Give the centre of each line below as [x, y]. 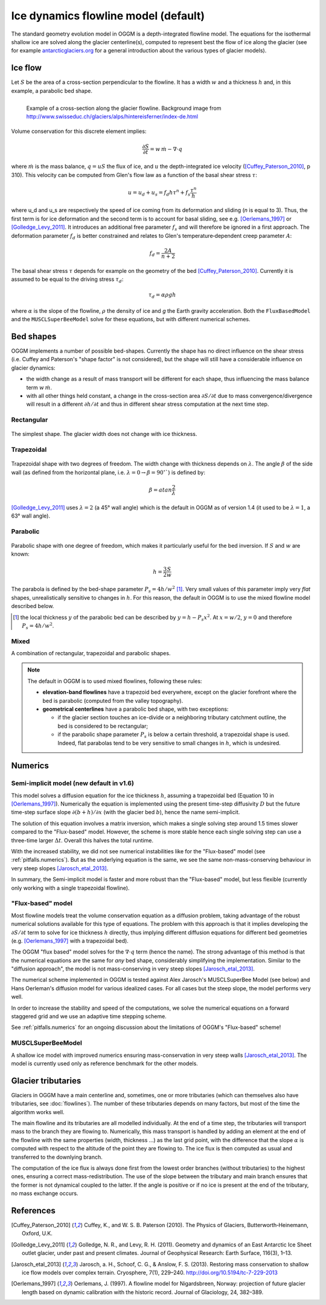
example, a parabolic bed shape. [52, 91]
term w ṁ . [39, 387]
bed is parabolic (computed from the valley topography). [113, 701]
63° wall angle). [31, 516]
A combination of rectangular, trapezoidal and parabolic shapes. [91, 653]
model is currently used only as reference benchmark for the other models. [105, 1063]
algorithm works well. [38, 1112]
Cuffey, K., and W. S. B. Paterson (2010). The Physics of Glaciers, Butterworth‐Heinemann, [197, 1225]
